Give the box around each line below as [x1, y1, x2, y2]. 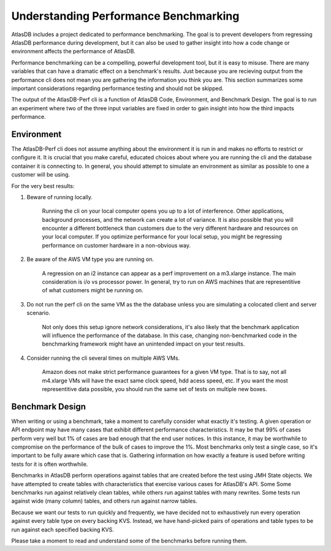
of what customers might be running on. [42, 287, 143, 294]
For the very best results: [11, 182, 75, 189]
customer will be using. [11, 171, 70, 178]
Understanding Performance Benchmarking [11, 9, 240, 23]
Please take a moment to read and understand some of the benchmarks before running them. [11, 537, 248, 544]
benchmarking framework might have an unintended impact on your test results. [42, 340, 245, 348]
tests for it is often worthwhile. [11, 460, 88, 468]
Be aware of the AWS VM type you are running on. [26, 256, 154, 263]
